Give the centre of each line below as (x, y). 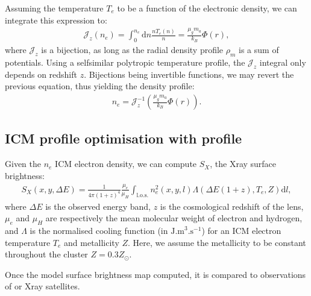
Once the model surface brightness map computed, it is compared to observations (155, 274)
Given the (23, 164)
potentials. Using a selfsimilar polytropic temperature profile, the (125, 62)
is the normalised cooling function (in (99, 231)
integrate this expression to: (56, 20)
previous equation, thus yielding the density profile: (100, 86)
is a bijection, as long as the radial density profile (132, 50)
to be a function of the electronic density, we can (207, 8)
